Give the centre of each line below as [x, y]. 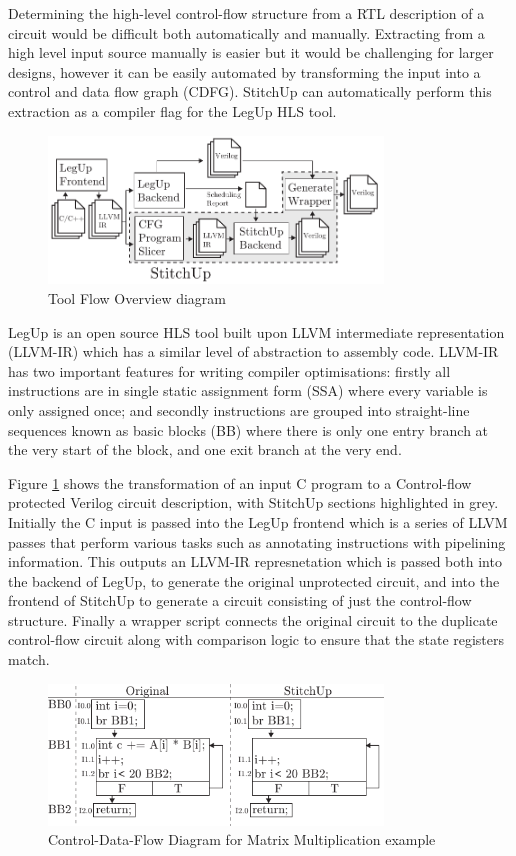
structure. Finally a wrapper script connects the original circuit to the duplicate [253, 619]
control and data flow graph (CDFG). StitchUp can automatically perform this [250, 91]
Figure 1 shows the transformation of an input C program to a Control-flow [240, 482]
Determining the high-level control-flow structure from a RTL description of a [246, 13]
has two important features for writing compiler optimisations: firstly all [229, 370]
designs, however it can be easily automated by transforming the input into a [244, 71]
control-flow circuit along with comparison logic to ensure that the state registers [256, 639]
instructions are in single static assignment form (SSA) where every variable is [248, 390]
